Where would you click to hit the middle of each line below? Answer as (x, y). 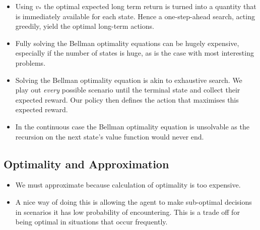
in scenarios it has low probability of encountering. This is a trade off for (127, 212)
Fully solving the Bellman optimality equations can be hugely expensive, (127, 43)
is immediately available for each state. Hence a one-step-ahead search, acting (135, 16)
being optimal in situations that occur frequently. (91, 222)
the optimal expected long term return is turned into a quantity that (150, 6)
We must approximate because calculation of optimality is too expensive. (128, 185)
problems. (30, 62)
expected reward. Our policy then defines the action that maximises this (127, 99)
